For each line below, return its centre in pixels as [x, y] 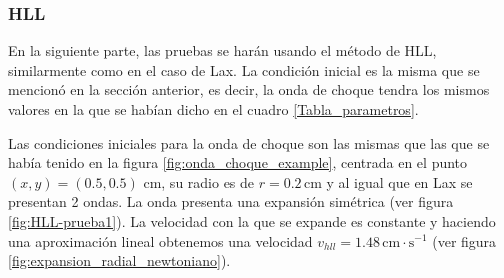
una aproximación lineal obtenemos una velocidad [160, 240]
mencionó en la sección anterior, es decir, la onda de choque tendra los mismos [249, 89]
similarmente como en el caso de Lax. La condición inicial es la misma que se [244, 69]
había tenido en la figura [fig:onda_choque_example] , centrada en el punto [238, 162]
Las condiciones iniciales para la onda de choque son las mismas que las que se [249, 142]
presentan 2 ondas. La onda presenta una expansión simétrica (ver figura [231, 201]
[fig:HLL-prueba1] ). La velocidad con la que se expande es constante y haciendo [252, 220]
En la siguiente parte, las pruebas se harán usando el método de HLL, [222, 50]
